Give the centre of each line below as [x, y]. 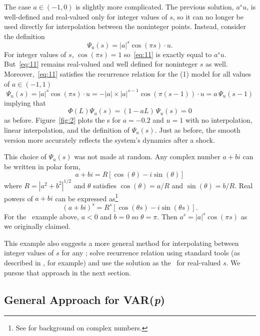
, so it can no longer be [208, 16]
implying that [25, 102]
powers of [18, 198]
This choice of [25, 156]
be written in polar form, [42, 166]
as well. [216, 64]
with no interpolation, [219, 120]
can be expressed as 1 [87, 197]
